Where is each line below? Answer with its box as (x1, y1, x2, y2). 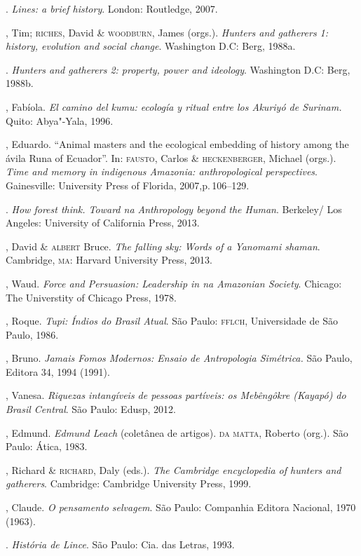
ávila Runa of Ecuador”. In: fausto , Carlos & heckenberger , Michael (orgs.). (6, 150, 336, 165)
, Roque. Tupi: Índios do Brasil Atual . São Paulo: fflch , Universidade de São (6, 313, 338, 328)
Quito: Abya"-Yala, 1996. (6, 113, 114, 128)
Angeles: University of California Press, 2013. (6, 215, 200, 230)
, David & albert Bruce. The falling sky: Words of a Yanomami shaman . (6, 238, 320, 253)
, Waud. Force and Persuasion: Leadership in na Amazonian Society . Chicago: (6, 276, 342, 290)
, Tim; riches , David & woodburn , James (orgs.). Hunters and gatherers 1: (6, 25, 329, 39)
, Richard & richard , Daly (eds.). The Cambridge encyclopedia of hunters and (6, 462, 341, 477)
